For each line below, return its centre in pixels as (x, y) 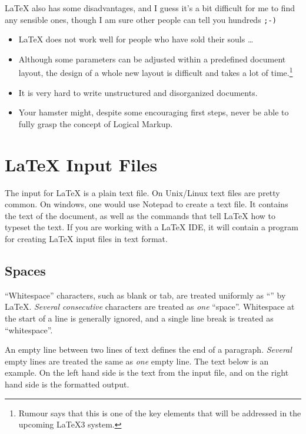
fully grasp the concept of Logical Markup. (96, 123)
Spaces (25, 270)
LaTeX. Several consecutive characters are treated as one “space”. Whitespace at (150, 307)
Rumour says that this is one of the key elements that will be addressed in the (160, 413)
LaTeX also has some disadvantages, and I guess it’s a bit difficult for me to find (150, 8)
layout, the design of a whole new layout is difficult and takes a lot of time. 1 (156, 72)
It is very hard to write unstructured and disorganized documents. (138, 92)
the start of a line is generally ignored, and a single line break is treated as (139, 318)
